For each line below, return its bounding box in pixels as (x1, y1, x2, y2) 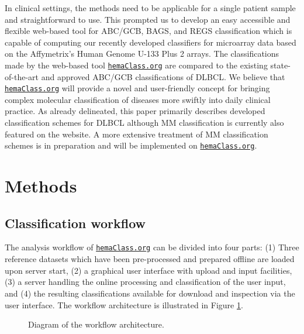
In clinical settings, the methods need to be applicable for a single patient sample (5, 2, 296, 13)
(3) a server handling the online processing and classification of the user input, (5, 276, 286, 288)
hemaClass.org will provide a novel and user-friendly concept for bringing (5, 82, 270, 94)
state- (270, 58, 291, 71)
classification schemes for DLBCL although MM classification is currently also (5, 116, 284, 129)
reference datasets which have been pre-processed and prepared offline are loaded (5, 253, 295, 265)
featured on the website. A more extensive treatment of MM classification (5, 128, 268, 140)
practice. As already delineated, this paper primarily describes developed (5, 105, 265, 117)
